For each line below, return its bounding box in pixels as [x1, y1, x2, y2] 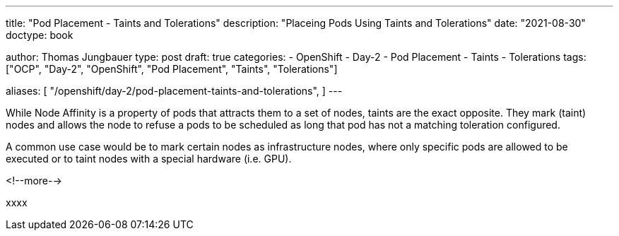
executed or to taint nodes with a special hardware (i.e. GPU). [6, 153, 292, 165]
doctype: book [6, 29, 73, 41]
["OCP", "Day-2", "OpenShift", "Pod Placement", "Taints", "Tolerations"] [6, 63, 338, 75]
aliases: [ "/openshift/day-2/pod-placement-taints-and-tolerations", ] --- [6, 85, 343, 97]
